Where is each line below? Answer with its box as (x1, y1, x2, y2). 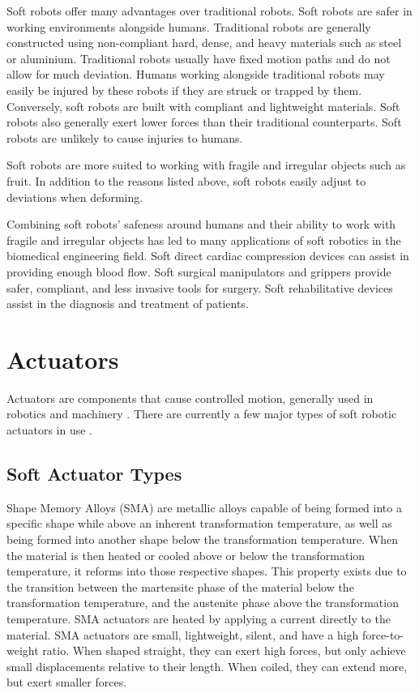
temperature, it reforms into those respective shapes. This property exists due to (6, 563, 407, 580)
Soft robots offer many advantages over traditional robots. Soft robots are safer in (6, 2, 413, 19)
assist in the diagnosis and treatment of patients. (6, 295, 249, 312)
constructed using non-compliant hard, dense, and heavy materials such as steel (6, 34, 402, 51)
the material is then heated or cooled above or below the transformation (6, 546, 366, 563)
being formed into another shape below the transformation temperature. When (6, 530, 399, 547)
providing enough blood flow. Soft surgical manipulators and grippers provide (6, 263, 391, 280)
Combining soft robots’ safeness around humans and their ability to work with (6, 216, 396, 233)
